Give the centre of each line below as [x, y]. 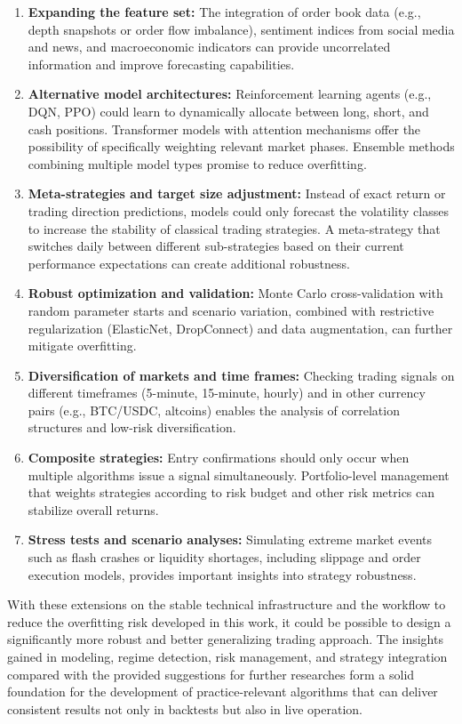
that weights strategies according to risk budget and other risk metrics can [231, 492]
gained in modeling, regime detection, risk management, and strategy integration [227, 656]
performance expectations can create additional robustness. [189, 263]
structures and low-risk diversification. [132, 427]
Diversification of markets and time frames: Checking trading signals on [241, 375]
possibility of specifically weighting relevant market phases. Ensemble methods [241, 146]
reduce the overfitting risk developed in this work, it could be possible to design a [229, 621]
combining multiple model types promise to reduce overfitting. [197, 163]
